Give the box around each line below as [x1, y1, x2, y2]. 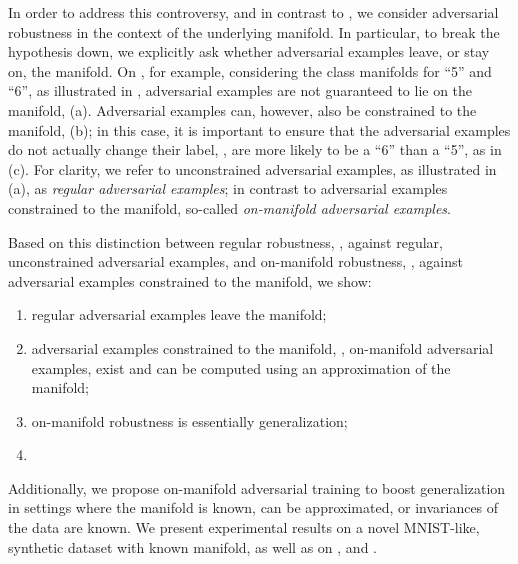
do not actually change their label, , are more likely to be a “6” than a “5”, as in [8, 139, 502, 160]
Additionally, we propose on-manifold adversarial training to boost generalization [8, 477, 506, 498]
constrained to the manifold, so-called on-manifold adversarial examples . [8, 197, 451, 218]
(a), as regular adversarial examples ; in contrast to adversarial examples [8, 178, 448, 199]
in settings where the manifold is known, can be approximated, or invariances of [8, 497, 499, 518]
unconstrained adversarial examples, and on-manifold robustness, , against [8, 251, 463, 272]
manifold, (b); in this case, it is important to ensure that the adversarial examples [8, 119, 511, 140]
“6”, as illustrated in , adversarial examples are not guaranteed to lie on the [8, 80, 473, 101]
